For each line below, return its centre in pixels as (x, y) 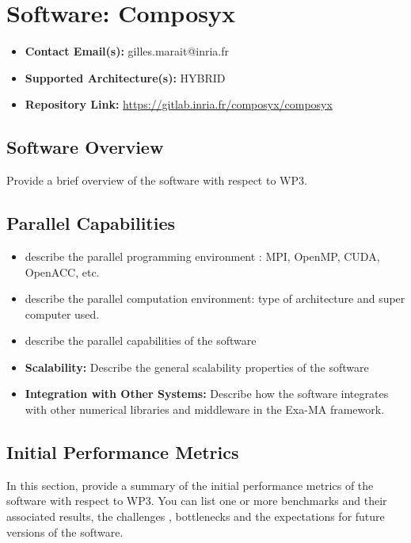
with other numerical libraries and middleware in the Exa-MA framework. (205, 409)
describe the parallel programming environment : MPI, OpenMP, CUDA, (202, 256)
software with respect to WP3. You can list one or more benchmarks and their (197, 501)
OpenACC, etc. (62, 271)
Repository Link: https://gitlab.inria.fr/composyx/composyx (179, 104)
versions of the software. (65, 532)
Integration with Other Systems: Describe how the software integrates (207, 394)
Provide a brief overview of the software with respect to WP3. (157, 180)
